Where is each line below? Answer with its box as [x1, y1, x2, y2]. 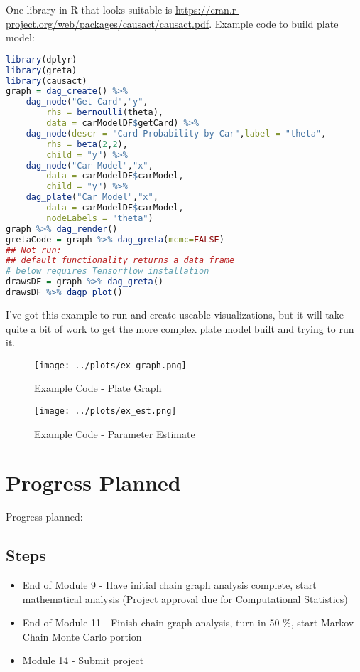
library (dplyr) [6, 54, 77, 65]
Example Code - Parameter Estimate [34, 426, 195, 441]
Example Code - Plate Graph [34, 380, 162, 395]
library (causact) [6, 75, 87, 86]
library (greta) [6, 65, 77, 75]
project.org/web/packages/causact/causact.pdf [6, 16, 209, 31]
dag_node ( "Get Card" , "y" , [26, 97, 148, 107]
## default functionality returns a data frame [6, 255, 235, 266]
